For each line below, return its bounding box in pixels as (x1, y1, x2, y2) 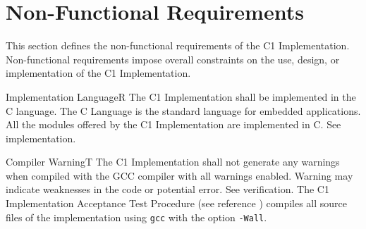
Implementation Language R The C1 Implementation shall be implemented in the (6, 89, 356, 104)
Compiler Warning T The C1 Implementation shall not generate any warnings (6, 154, 340, 169)
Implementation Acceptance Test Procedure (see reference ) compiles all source (6, 196, 348, 211)
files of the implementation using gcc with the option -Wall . (6, 209, 267, 224)
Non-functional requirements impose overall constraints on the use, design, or (6, 51, 340, 66)
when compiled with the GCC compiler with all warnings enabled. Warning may (6, 168, 353, 182)
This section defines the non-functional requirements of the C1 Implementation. (6, 38, 350, 53)
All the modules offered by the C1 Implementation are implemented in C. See (6, 117, 341, 132)
